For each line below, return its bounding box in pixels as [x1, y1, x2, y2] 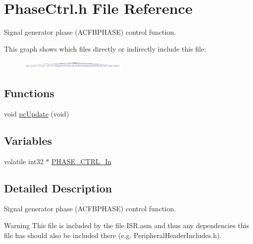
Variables [4, 132, 52, 148]
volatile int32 [4, 156, 44, 166]
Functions [4, 85, 54, 101]
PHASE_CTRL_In [51, 156, 112, 166]
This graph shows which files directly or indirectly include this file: [4, 43, 206, 54]
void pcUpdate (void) [4, 108, 69, 119]
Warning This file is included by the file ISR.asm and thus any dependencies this [4, 220, 250, 231]
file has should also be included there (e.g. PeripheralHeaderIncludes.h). [4, 230, 222, 240]
